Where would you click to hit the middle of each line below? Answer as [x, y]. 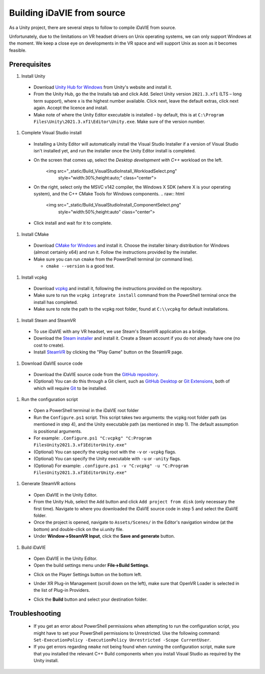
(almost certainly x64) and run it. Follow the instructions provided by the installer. [116, 252]
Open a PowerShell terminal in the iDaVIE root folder [86, 410]
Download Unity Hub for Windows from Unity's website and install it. [103, 87]
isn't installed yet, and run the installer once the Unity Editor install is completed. [115, 151]
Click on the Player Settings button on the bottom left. [88, 574]
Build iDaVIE [34, 547]
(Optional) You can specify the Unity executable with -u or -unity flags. [107, 459]
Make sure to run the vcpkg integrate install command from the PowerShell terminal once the [135, 295]
